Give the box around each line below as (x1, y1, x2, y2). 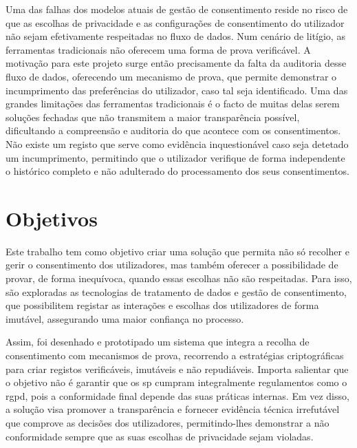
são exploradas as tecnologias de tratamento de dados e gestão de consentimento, (6, 284, 347, 299)
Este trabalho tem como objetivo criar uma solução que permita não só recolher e (6, 244, 349, 258)
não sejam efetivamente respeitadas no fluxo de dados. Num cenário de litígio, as (6, 29, 345, 43)
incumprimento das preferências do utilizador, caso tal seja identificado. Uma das (6, 83, 348, 97)
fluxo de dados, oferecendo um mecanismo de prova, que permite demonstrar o (6, 69, 337, 83)
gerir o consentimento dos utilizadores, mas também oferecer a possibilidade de (6, 257, 338, 272)
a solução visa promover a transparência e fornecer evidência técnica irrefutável (6, 402, 340, 416)
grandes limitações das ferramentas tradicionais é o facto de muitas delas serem (6, 96, 340, 111)
